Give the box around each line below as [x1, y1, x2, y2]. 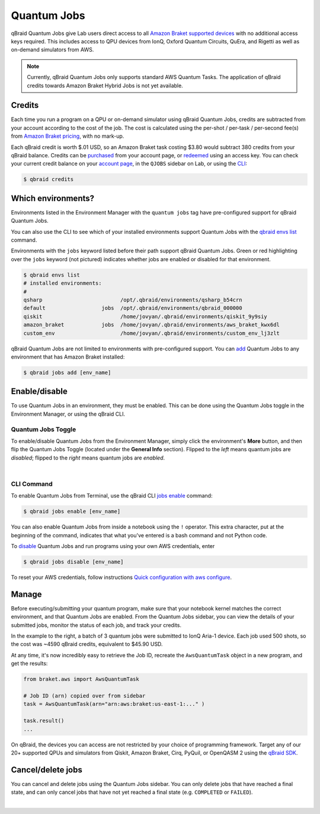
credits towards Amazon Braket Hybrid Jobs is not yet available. [27, 82, 183, 89]
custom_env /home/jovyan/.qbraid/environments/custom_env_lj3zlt [23, 330, 280, 337]
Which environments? [11, 193, 95, 203]
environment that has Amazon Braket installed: [11, 353, 125, 360]
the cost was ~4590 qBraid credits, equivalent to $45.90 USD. [11, 641, 163, 648]
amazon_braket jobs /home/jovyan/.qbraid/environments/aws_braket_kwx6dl [23, 321, 280, 328]
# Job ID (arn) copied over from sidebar [23, 692, 146, 699]
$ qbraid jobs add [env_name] [23, 369, 111, 376]
